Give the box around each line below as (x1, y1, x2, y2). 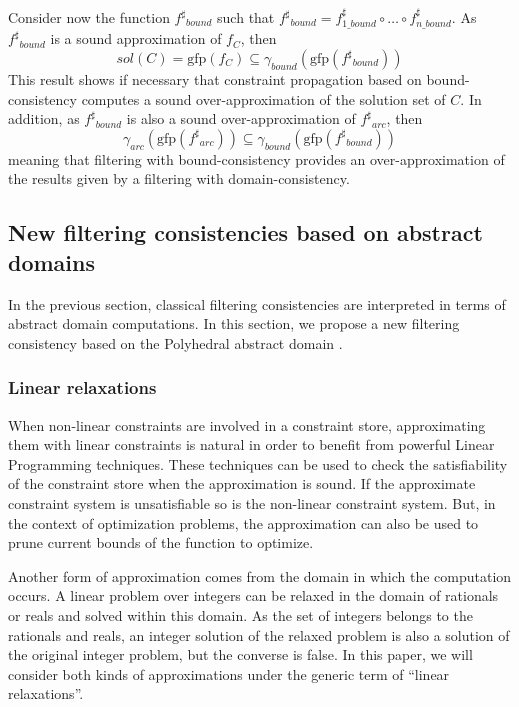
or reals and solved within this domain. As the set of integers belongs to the (8, 604, 473, 625)
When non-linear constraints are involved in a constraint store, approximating (8, 414, 486, 435)
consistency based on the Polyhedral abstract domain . (8, 332, 343, 353)
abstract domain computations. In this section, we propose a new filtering (8, 313, 460, 334)
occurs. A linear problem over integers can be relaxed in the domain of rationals (8, 585, 499, 606)
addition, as (8, 108, 80, 129)
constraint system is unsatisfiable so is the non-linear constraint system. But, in (8, 492, 496, 513)
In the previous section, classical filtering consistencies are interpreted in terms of (8, 293, 506, 314)
